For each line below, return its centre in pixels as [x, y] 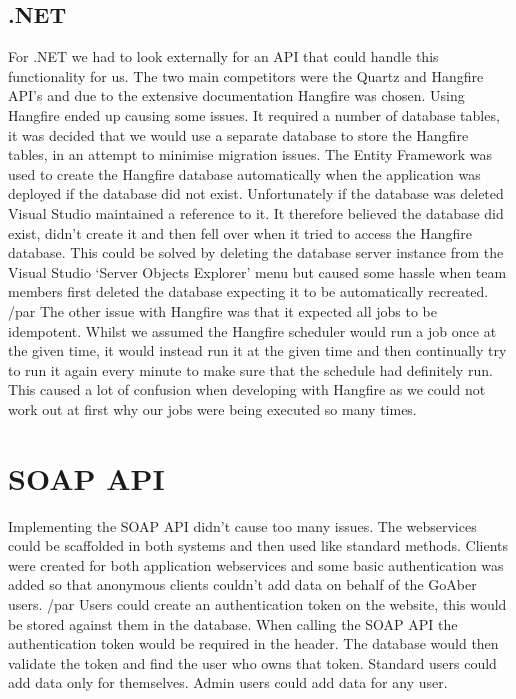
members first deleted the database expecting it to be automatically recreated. [248, 291]
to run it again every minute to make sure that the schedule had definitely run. [250, 369]
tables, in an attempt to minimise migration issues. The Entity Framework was [250, 154]
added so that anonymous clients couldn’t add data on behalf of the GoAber [242, 584]
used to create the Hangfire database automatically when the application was [244, 173]
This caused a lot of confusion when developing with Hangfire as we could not [247, 389]
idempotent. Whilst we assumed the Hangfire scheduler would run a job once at [252, 330]
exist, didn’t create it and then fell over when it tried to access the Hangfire [240, 232]
